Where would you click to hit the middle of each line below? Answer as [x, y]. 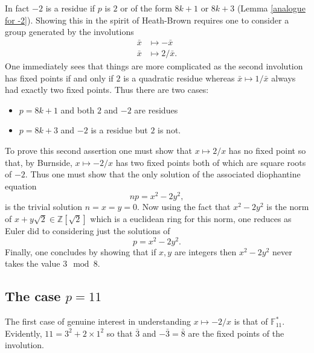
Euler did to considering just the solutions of [88, 231]
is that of [251, 321]
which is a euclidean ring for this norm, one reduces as [191, 219]
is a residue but [119, 130]
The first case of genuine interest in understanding [98, 321]
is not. [169, 130]
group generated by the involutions [69, 32]
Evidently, [24, 333]
